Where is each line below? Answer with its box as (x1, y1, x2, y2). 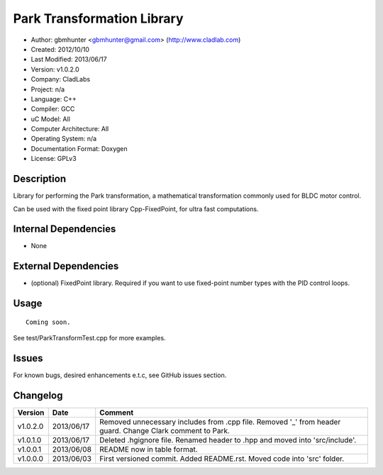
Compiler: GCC (30, 105, 75, 113)
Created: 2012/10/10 (30, 45, 90, 53)
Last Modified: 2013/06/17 (30, 55, 107, 64)
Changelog (13, 389, 63, 401)
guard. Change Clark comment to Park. (99, 425, 231, 435)
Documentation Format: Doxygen (30, 144, 128, 152)
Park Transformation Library (13, 11, 184, 26)
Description (13, 173, 67, 185)
